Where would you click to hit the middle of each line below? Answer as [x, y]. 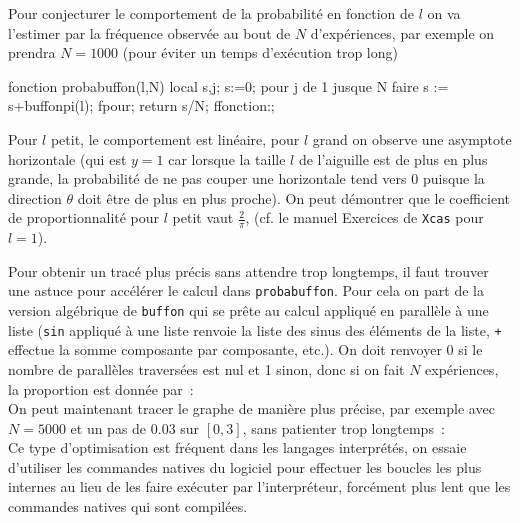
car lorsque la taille [227, 158]
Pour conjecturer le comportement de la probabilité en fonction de [211, 13]
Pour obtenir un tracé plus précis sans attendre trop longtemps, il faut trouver [248, 270]
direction [35, 197]
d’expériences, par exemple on [402, 32]
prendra [32, 52]
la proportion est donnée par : [101, 388]
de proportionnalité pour [84, 217]
